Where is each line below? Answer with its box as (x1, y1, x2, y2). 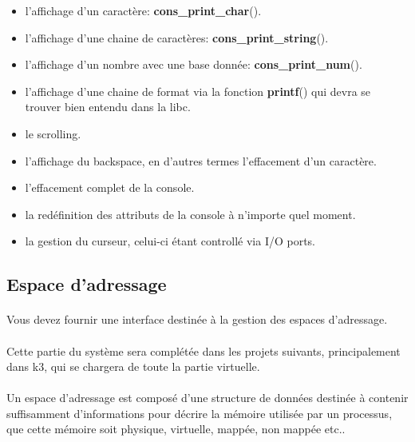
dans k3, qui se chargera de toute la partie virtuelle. (6, 358, 260, 375)
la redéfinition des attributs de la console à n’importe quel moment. (25, 205, 356, 222)
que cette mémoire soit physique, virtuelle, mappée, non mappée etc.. (6, 420, 346, 437)
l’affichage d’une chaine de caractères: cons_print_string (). (25, 29, 329, 46)
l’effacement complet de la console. (25, 179, 195, 196)
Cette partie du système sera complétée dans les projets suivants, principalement (6, 342, 401, 359)
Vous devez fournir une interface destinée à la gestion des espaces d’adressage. (6, 311, 388, 328)
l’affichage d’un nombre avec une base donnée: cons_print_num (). (25, 56, 362, 73)
